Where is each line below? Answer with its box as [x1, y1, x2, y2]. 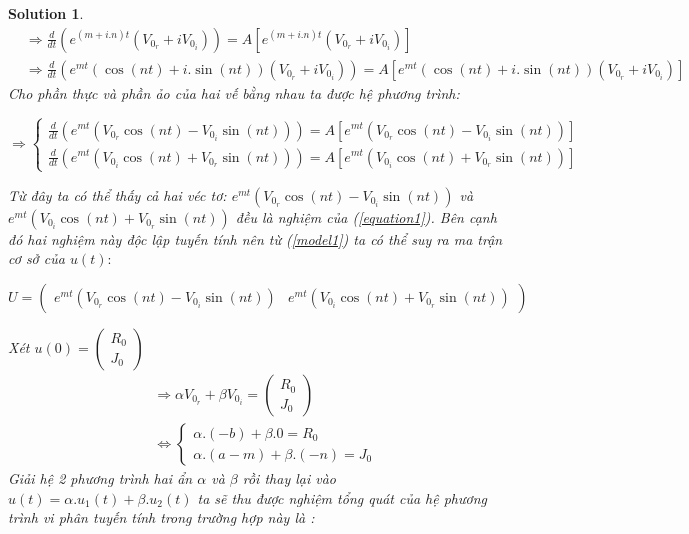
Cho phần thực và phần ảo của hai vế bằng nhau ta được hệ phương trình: [8, 82, 460, 103]
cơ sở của [8, 248, 65, 269]
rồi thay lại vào [242, 468, 336, 489]
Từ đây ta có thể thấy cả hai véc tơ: [8, 184, 227, 205]
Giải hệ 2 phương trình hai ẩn [8, 468, 193, 489]
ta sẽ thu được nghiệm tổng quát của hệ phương [197, 487, 487, 508]
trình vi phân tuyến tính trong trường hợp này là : [8, 507, 315, 528]
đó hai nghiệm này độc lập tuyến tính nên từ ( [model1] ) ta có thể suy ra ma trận [8, 228, 503, 249]
